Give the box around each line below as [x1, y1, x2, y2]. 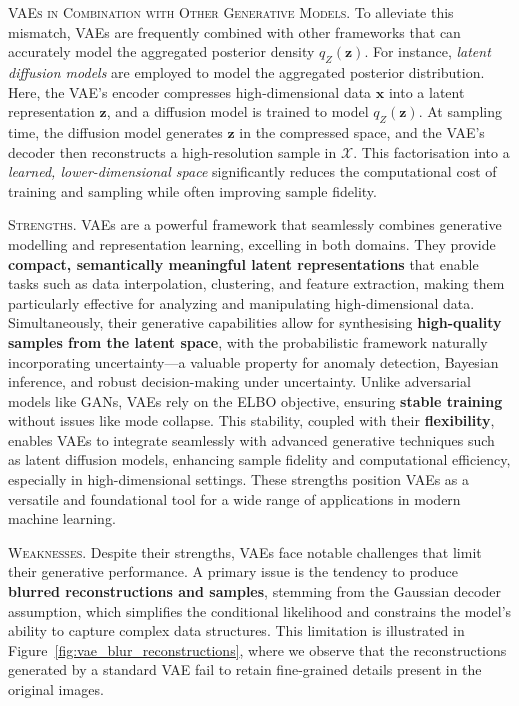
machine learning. [8, 508, 116, 529]
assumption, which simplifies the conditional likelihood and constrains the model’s [8, 600, 512, 621]
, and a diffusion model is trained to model [106, 101, 369, 122]
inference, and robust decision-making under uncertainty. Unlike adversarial [8, 371, 471, 392]
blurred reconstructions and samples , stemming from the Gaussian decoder [8, 581, 501, 602]
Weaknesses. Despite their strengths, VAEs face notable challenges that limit [8, 541, 482, 562]
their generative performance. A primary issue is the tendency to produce [8, 561, 459, 582]
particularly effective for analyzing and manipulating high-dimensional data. [8, 292, 475, 313]
